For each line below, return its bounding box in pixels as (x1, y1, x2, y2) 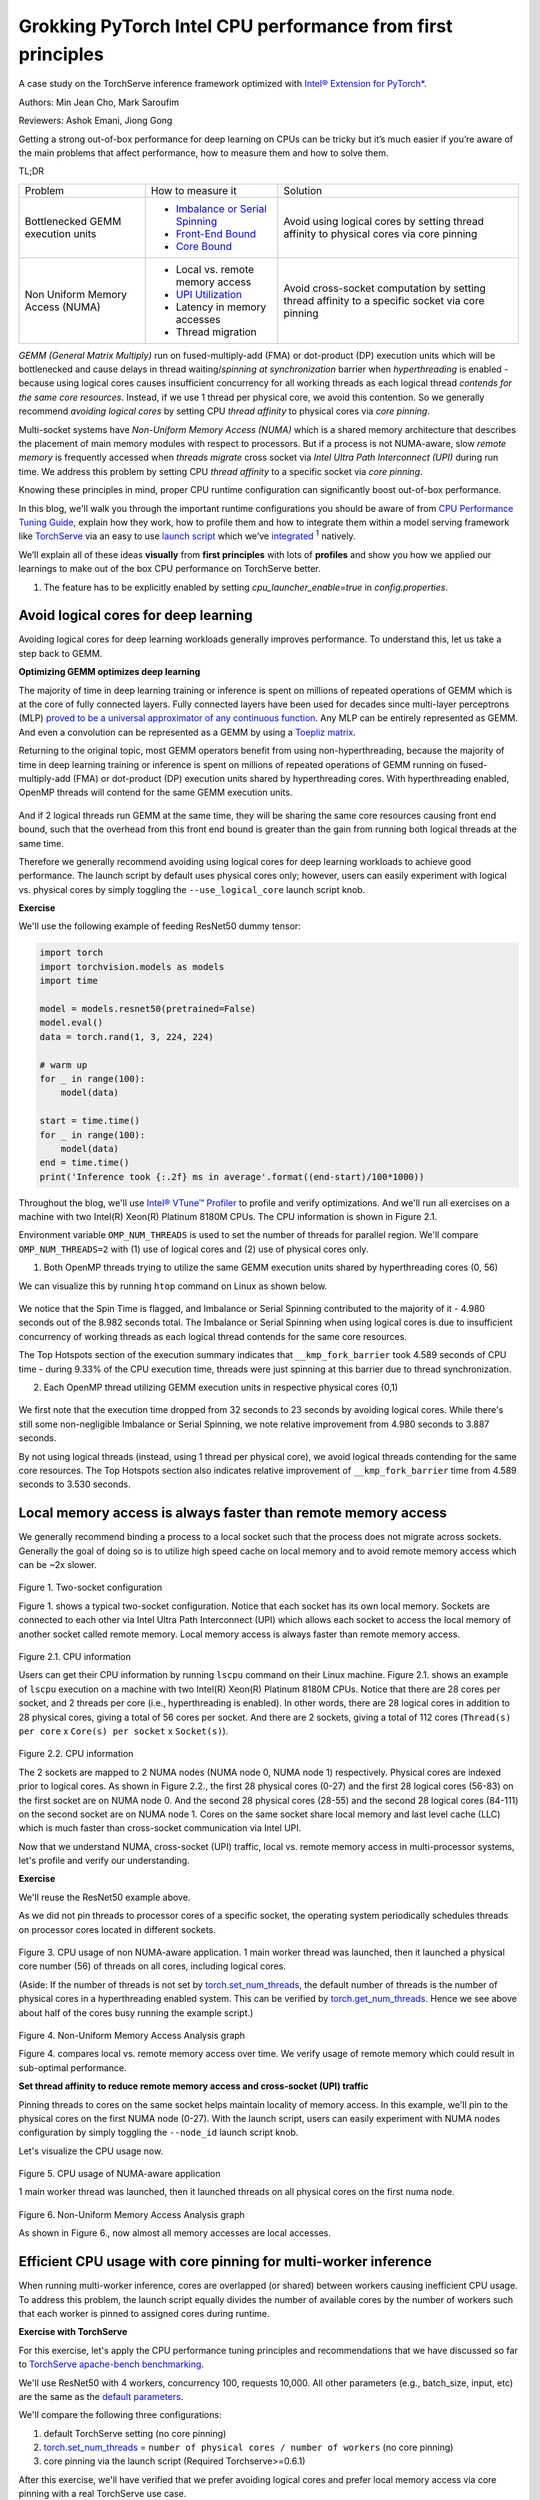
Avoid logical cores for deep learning (18, 607, 253, 624)
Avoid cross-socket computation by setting (283, 281, 486, 295)
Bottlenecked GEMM (24, 214, 122, 228)
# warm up (39, 1059, 88, 1070)
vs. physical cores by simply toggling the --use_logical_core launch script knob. (18, 883, 366, 895)
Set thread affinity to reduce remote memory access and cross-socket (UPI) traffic (18, 2080, 369, 2092)
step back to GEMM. (18, 647, 103, 659)
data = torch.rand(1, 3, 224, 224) (39, 1031, 214, 1042)
